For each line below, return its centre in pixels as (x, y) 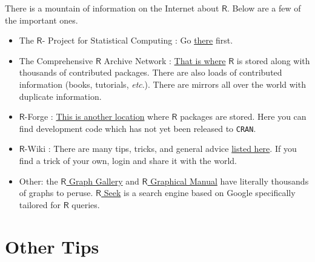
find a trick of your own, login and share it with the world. (128, 160)
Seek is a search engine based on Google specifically (200, 193)
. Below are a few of (264, 8)
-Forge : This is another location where (97, 116)
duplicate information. (60, 96)
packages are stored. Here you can (243, 116)
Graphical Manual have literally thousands (230, 181)
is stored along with (273, 60)
